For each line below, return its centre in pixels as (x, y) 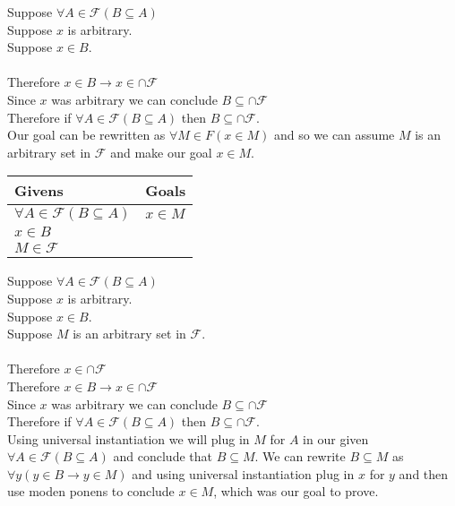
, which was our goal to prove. (296, 491)
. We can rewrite (300, 456)
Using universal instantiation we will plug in (129, 438)
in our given (336, 438)
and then (424, 473)
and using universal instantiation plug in (243, 473)
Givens (39, 191)
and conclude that (163, 456)
